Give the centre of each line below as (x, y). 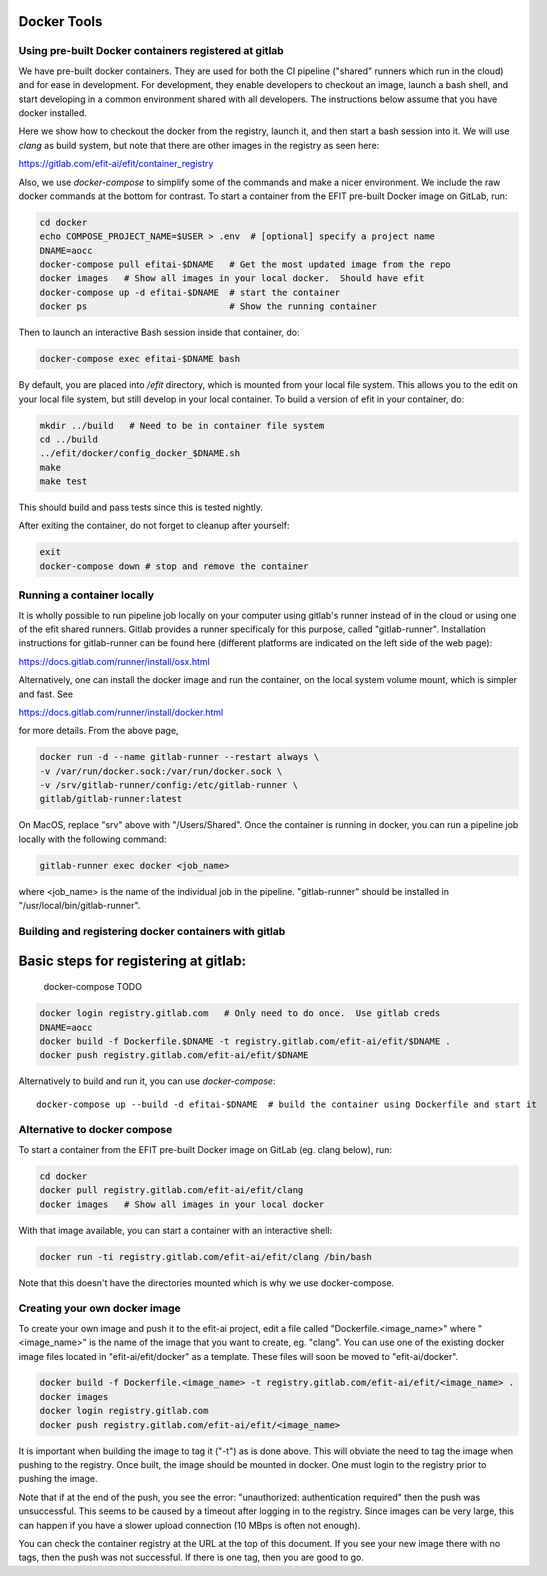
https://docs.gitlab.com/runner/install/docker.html (121, 712)
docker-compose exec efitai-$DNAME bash (139, 359)
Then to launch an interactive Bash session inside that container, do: (159, 332)
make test (63, 481)
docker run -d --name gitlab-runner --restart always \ (179, 757)
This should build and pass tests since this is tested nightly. (141, 507)
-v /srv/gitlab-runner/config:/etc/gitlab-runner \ (169, 785)
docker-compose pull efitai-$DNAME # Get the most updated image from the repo (245, 264)
